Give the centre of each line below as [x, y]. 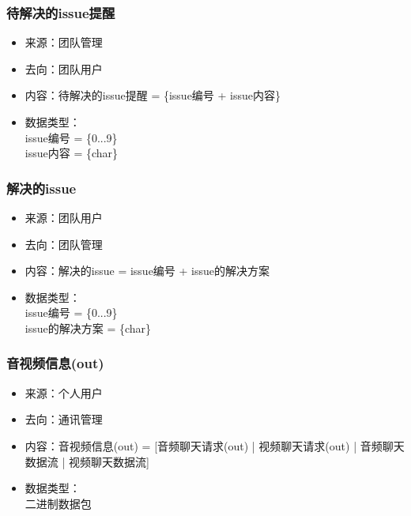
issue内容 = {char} [72, 153]
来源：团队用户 [64, 217]
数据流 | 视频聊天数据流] [87, 461]
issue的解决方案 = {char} [88, 328]
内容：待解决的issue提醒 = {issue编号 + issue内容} [153, 95]
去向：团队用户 [64, 68]
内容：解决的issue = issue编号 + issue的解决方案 [147, 271]
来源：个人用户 [64, 392]
